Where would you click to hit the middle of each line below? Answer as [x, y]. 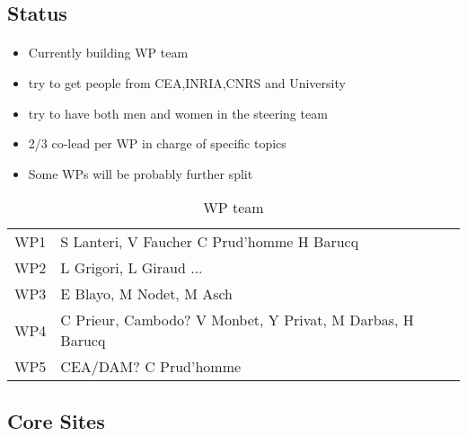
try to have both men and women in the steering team [178, 113]
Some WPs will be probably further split [141, 173]
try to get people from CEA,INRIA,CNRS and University [187, 82]
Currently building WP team [108, 53]
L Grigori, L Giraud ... [132, 268]
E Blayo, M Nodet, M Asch [146, 294]
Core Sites [56, 420]
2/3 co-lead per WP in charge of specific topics [157, 143]
